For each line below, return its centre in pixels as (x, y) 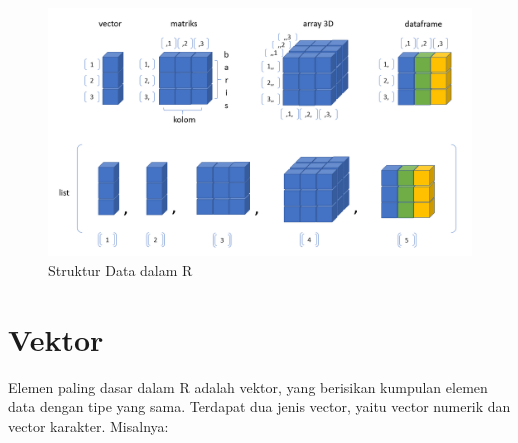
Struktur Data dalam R (120, 270)
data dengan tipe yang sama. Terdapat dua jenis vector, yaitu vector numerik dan (259, 406)
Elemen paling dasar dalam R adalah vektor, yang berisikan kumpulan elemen (248, 386)
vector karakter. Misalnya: (88, 425)
